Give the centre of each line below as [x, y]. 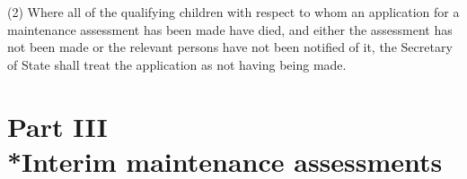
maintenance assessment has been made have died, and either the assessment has [230, 29]
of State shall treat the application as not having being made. [177, 64]
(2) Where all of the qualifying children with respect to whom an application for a [233, 12]
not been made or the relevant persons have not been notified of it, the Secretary [230, 47]
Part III [57, 126]
